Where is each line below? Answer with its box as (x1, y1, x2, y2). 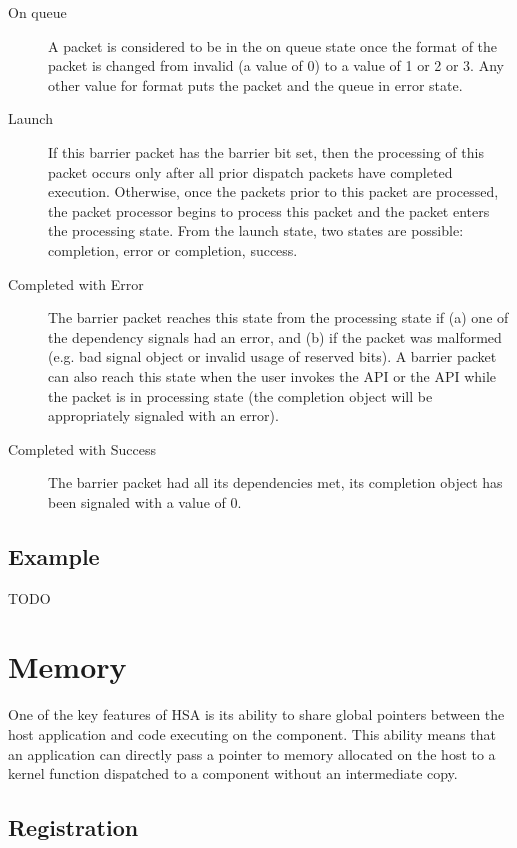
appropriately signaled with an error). (48, 405, 279, 426)
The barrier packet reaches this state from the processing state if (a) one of (48, 307, 509, 328)
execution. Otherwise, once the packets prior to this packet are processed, (48, 181, 499, 202)
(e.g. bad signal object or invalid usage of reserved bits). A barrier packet (48, 346, 497, 367)
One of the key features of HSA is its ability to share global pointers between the (8, 704, 505, 725)
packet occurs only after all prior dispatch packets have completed (48, 161, 453, 182)
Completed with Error (8, 273, 144, 294)
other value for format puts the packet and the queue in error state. (48, 74, 463, 95)
